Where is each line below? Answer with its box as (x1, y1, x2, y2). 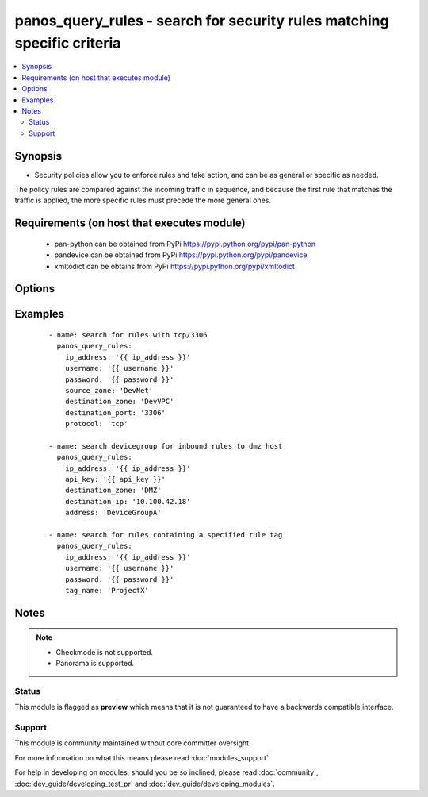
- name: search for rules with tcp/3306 (48, 330, 208, 339)
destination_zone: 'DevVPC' (64, 397, 174, 406)
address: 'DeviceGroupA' (64, 508, 162, 518)
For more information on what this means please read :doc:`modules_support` (14, 753, 269, 762)
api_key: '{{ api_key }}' (64, 475, 166, 484)
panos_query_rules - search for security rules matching (14, 12, 389, 29)
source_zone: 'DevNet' (64, 386, 154, 395)
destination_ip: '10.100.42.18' (64, 497, 191, 506)
